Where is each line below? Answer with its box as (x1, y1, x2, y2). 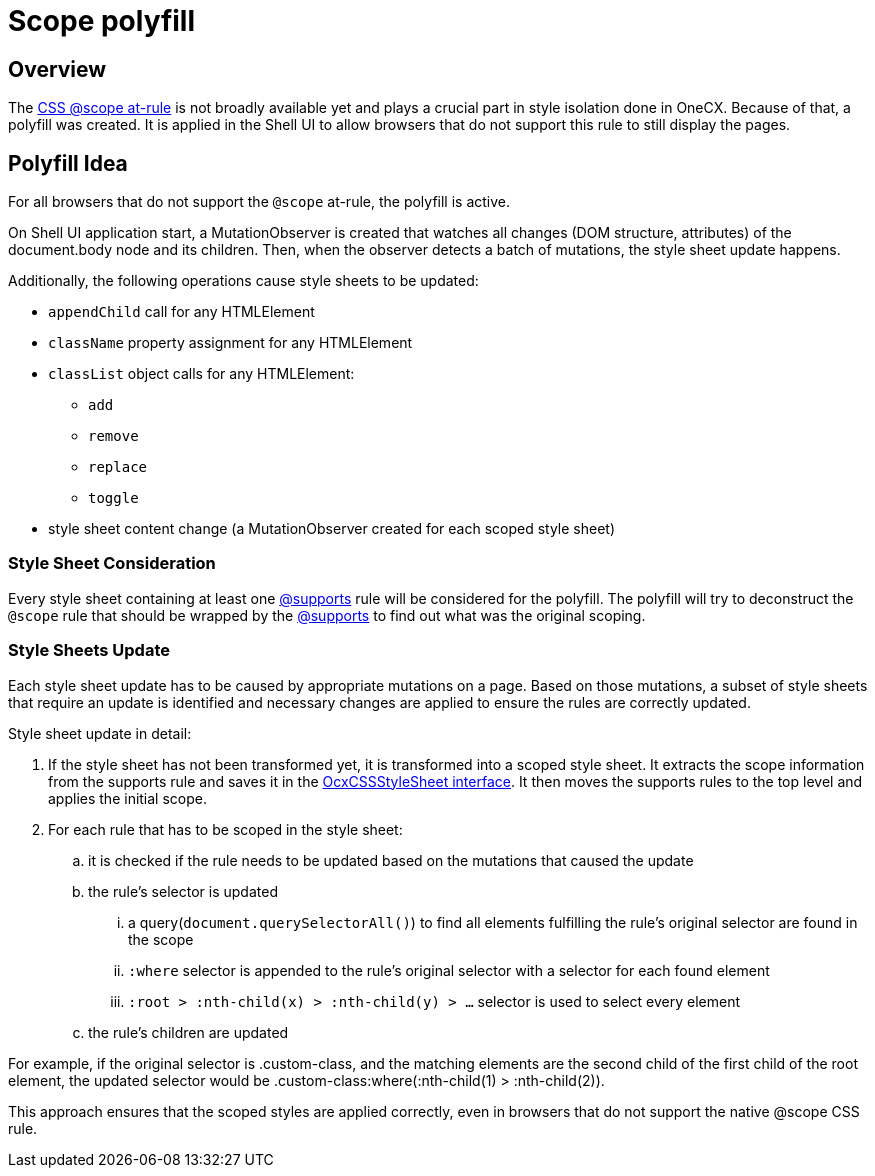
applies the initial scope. (48, 789, 207, 807)
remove (88, 428, 139, 445)
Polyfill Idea (8, 150, 128, 176)
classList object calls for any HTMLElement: (48, 365, 355, 383)
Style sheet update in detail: (8, 724, 192, 742)
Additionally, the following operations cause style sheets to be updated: (8, 272, 479, 290)
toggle (88, 490, 139, 507)
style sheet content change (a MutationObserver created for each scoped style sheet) (48, 520, 616, 538)
